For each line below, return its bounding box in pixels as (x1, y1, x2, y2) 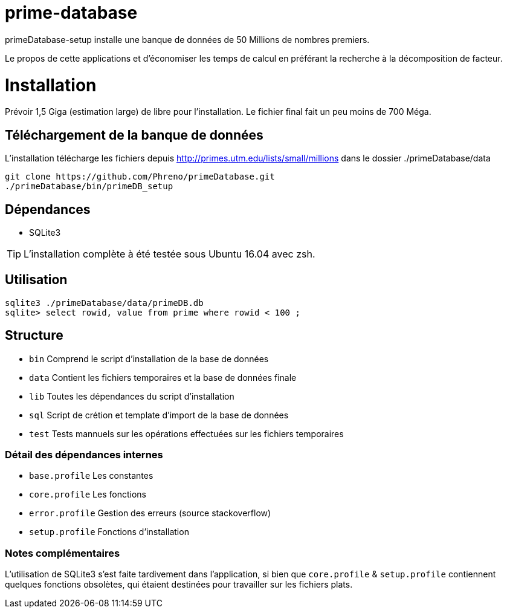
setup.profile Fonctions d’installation (29, 527, 189, 537)
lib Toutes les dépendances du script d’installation (29, 391, 234, 401)
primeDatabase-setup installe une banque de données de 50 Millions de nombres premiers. (5, 34, 370, 45)
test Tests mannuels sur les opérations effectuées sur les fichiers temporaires (29, 428, 344, 439)
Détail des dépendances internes (5, 449, 163, 461)
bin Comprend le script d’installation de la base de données (29, 353, 269, 364)
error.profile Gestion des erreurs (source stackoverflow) (29, 508, 271, 519)
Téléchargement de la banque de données (5, 127, 263, 143)
